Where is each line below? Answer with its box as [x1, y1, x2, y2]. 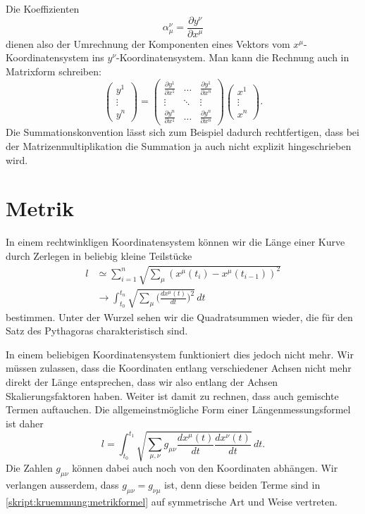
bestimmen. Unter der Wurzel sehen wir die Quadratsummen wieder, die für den [6, 309, 353, 324]
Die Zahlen [6, 460, 53, 475]
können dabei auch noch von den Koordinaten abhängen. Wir [72, 460, 338, 475]
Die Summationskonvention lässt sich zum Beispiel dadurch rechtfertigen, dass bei [6, 125, 359, 139]
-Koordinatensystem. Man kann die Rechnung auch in [116, 50, 349, 65]
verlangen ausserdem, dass [6, 477, 119, 491]
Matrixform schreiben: [6, 63, 101, 78]
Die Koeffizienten [6, 1, 80, 15]
